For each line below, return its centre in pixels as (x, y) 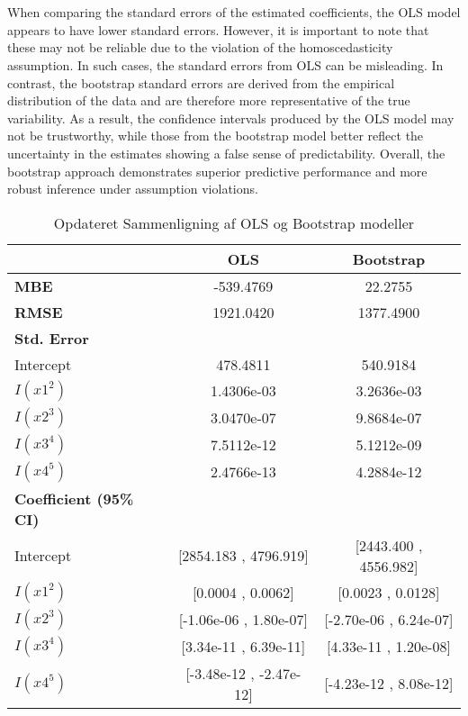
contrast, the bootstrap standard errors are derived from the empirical (201, 82)
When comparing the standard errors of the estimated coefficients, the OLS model (234, 12)
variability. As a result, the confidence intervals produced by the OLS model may (231, 118)
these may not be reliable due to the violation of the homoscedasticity (200, 47)
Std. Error (52, 338)
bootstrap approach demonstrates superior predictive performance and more (217, 171)
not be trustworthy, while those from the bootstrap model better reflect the (216, 136)
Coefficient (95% (74, 498)
